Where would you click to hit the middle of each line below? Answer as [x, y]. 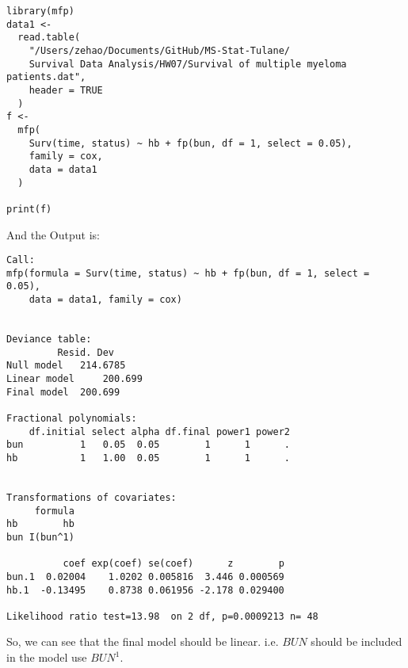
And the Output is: [53, 234]
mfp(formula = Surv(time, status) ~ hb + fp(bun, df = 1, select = [188, 273]
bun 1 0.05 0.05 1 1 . [148, 445]
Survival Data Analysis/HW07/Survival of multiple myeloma [188, 64]
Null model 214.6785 [66, 366]
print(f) [29, 209]
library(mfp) [40, 11]
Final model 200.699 [63, 392]
